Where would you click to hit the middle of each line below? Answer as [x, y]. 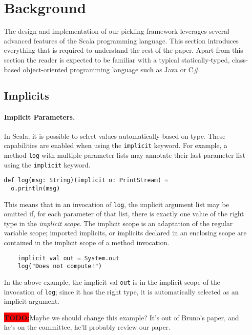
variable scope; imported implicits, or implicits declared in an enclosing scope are [125, 233]
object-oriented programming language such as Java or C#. [112, 69]
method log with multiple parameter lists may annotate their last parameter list [125, 155]
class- [240, 59]
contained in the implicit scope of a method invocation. [87, 242]
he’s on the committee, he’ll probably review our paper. [87, 327]
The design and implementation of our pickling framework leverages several [117, 31]
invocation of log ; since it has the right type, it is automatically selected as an [121, 291]
